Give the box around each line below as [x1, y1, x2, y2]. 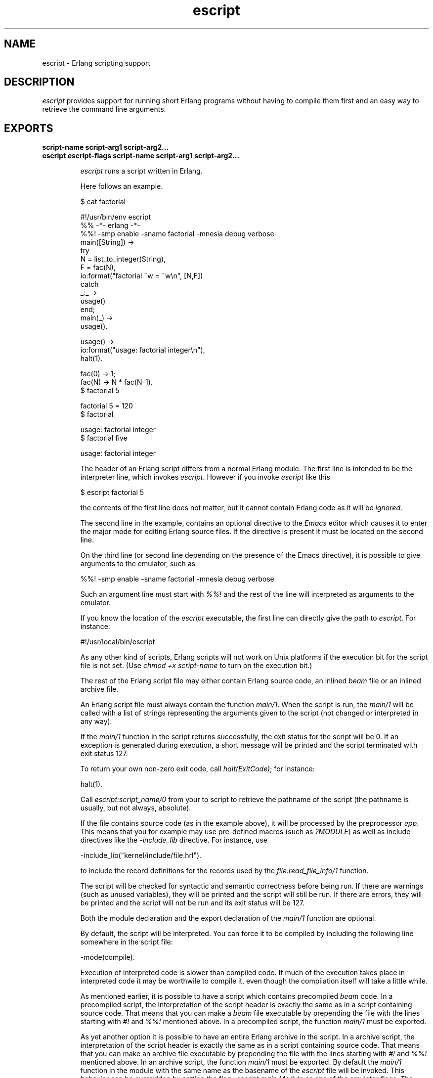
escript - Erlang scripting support [42, 58, 150, 67]
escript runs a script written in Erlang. [80, 167, 203, 176]
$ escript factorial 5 [80, 488, 144, 497]
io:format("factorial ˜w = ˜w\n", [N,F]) [80, 271, 203, 280]
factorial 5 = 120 [80, 402, 133, 410]
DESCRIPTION [4, 76, 75, 89]
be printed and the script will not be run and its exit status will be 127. [80, 898, 305, 907]
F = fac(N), [80, 263, 116, 272]
